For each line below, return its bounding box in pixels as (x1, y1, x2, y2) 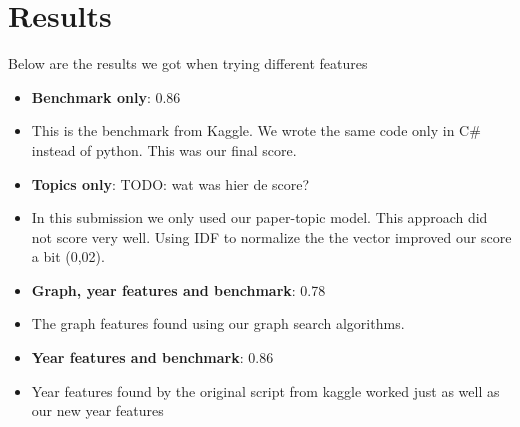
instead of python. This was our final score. (31, 139, 297, 160)
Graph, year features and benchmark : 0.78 (31, 279, 326, 300)
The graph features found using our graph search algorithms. (31, 313, 405, 334)
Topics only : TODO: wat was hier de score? (31, 173, 310, 194)
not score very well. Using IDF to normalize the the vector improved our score (31, 226, 512, 247)
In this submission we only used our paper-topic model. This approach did (31, 207, 488, 228)
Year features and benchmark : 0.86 (31, 347, 274, 368)
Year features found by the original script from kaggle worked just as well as (31, 380, 500, 401)
